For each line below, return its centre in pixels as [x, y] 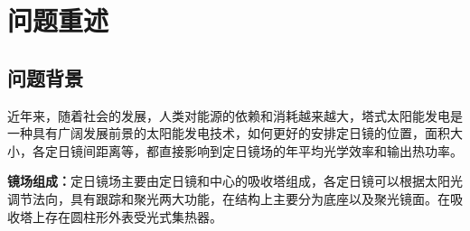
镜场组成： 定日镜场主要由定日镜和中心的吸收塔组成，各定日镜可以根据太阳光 [235, 181]
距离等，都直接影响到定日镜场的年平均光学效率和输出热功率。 [279, 150]
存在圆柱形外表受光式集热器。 [133, 216]
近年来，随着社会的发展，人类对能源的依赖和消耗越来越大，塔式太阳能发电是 [235, 115]
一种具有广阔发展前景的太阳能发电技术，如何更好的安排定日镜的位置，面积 [229, 133]
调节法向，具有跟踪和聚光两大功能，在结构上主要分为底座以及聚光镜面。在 [229, 198]
